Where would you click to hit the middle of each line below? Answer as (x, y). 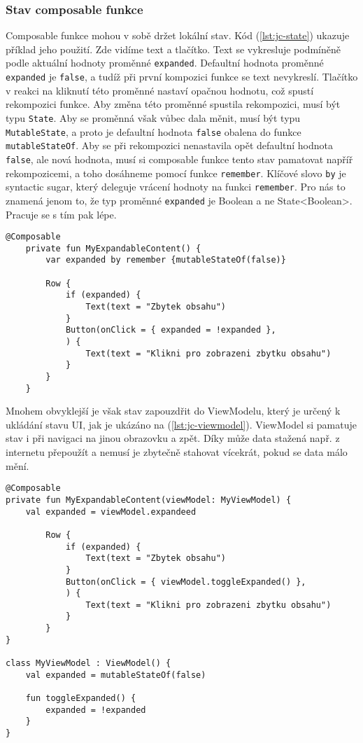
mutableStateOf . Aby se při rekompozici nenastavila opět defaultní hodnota (169, 145)
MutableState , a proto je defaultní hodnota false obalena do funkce (154, 131)
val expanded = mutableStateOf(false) (116, 675)
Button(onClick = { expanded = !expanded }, (171, 330)
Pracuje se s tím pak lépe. (61, 214)
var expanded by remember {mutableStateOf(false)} (166, 260)
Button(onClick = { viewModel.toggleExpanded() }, (186, 582)
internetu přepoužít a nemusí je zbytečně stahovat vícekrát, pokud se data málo (177, 452)
